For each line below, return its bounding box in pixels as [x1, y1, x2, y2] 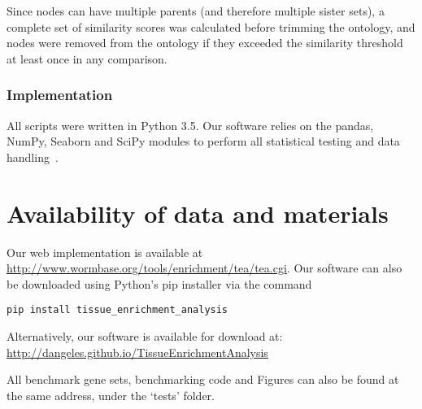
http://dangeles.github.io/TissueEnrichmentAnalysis [7, 343, 268, 360]
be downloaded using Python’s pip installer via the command [7, 275, 312, 292]
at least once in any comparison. [7, 50, 167, 67]
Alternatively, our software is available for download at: [7, 327, 283, 344]
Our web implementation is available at [7, 243, 203, 260]
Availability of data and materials [7, 196, 389, 229]
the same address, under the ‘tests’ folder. [7, 386, 215, 403]
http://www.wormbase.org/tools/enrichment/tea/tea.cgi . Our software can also [7, 259, 402, 276]
